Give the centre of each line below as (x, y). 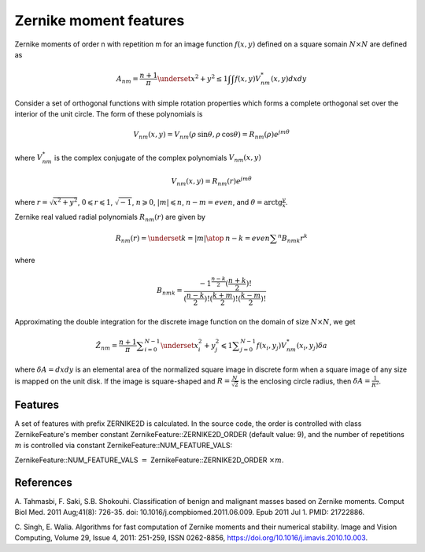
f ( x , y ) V (248, 78)
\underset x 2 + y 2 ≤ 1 (193, 78)
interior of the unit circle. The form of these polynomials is (109, 113)
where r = (31, 202)
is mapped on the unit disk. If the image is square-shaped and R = (122, 381)
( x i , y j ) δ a (312, 346)
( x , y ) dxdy (288, 78)
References (43, 482)
